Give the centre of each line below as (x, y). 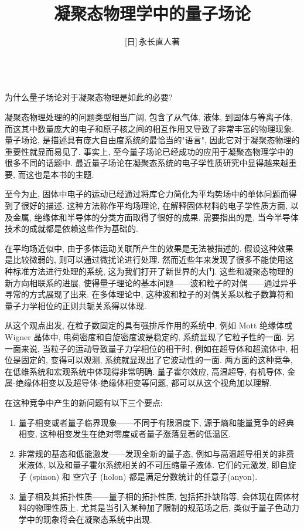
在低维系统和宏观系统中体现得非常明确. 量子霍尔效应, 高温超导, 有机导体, (145, 371)
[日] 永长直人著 (152, 41)
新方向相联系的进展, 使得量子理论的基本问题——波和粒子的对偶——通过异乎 (151, 282)
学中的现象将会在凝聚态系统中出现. (85, 519)
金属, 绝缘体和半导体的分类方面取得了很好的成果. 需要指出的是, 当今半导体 (156, 217)
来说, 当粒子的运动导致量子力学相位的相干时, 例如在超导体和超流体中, (154, 348)
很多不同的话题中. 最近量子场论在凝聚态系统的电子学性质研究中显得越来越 (147, 163)
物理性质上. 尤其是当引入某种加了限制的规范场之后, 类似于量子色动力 (167, 508)
